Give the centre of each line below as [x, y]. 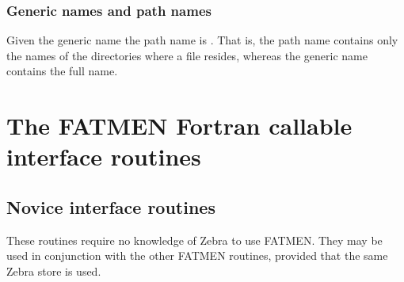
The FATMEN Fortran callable [179, 126]
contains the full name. [62, 71]
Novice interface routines [111, 206]
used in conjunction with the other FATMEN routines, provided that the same [197, 255]
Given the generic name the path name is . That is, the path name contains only [202, 40]
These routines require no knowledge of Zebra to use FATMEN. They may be [194, 240]
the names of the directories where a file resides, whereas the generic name [187, 55]
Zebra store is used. [54, 271]
